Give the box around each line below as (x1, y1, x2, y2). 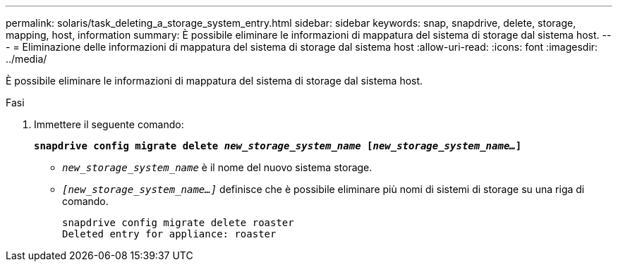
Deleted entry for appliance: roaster (62, 228, 277, 240)
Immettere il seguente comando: (34, 118, 184, 130)
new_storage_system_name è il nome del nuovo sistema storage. (62, 161, 372, 173)
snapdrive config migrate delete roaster (62, 217, 294, 228)
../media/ (6, 53, 47, 65)
